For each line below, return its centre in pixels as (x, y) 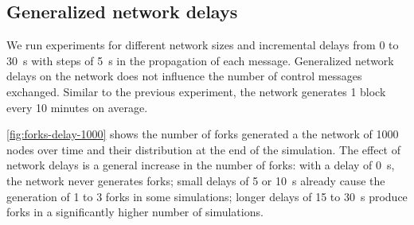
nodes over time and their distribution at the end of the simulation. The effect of (204, 149)
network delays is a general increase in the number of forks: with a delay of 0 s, (201, 165)
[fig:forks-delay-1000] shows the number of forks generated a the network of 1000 (203, 134)
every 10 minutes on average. (77, 107)
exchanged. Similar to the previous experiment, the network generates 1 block (196, 91)
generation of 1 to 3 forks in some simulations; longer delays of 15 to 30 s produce (207, 196)
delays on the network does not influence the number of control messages (184, 76)
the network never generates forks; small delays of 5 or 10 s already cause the (196, 180)
